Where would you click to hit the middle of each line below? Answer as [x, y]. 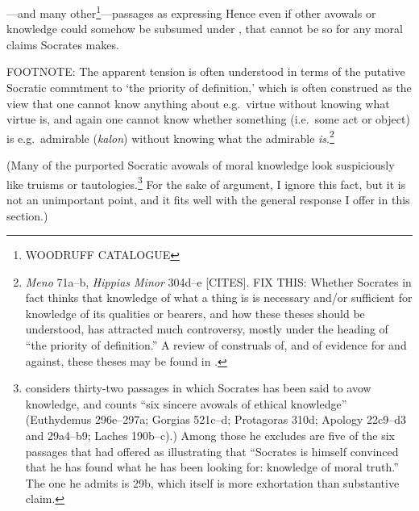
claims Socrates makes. [63, 44]
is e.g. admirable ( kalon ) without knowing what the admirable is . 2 [170, 136]
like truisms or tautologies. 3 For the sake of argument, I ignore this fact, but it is [206, 182]
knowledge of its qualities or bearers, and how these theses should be [195, 313]
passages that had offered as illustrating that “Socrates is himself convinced [212, 451]
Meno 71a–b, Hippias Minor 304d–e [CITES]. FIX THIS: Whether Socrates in [218, 281]
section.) [27, 215]
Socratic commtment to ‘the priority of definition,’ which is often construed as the [209, 88]
